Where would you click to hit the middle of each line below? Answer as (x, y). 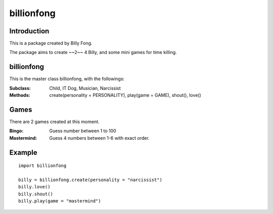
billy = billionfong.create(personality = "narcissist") (90, 180)
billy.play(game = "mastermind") (60, 201)
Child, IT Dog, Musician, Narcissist (85, 88)
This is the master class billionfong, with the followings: (67, 79)
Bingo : (16, 131)
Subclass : (20, 88)
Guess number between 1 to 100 (83, 131)
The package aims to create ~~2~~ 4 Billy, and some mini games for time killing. (93, 52)
